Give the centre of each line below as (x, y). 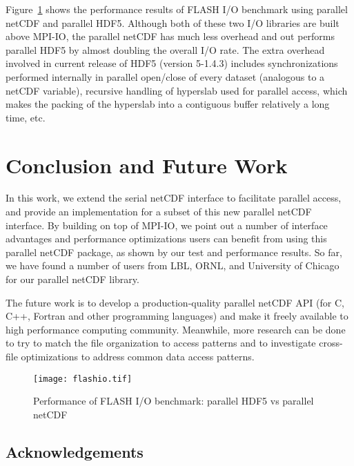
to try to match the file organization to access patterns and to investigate (161, 343)
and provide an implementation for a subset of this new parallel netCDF (159, 212)
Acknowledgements (75, 451)
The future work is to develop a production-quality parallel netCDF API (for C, (175, 302)
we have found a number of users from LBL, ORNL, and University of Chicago (173, 265)
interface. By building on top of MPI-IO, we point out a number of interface (167, 225)
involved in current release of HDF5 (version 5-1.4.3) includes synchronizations (172, 63)
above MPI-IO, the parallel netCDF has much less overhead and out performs (170, 36)
